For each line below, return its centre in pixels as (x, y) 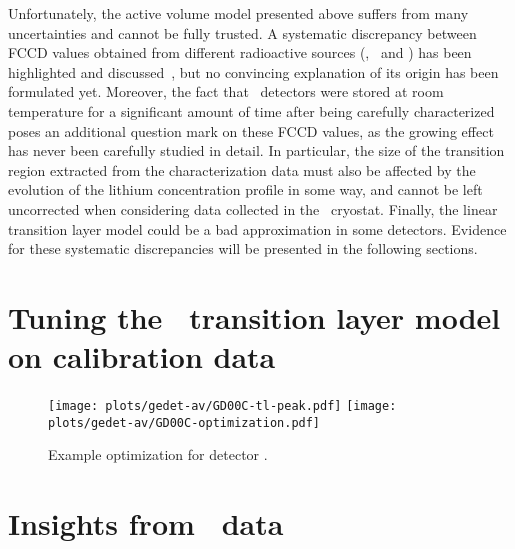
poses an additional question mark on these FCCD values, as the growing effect (251, 130)
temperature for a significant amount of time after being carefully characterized (251, 110)
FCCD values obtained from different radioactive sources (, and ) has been (240, 52)
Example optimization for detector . (158, 454)
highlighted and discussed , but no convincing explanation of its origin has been (253, 71)
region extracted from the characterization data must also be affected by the (242, 169)
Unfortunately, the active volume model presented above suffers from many (238, 13)
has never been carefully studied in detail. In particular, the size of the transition (256, 150)
